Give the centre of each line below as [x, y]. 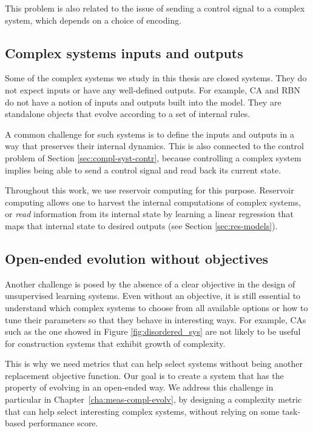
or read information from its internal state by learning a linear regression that [149, 214]
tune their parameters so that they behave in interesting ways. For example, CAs [156, 319]
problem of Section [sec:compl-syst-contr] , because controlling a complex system [153, 157]
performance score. [63, 423]
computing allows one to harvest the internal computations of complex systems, [153, 202]
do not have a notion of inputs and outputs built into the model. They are [143, 102]
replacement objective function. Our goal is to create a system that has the [144, 375]
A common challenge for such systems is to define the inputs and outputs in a [150, 134]
